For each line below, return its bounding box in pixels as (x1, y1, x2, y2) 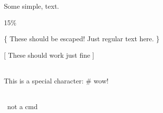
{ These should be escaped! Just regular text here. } (4, 33, 160, 44)
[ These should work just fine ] (4, 49, 94, 60)
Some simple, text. (4, 1, 59, 11)
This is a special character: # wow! (4, 75, 109, 85)
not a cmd (7, 101, 38, 112)
